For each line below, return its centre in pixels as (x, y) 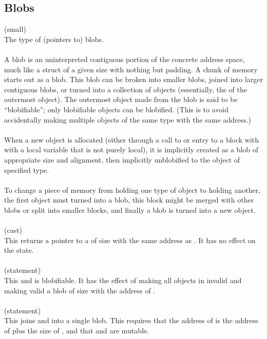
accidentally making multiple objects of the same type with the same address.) (128, 119)
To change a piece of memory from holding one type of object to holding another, (132, 190)
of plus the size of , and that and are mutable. (77, 331)
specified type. (27, 169)
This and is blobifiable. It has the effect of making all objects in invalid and (123, 280)
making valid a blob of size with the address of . (80, 290)
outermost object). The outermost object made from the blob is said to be (121, 99)
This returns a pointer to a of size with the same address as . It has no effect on (130, 240)
